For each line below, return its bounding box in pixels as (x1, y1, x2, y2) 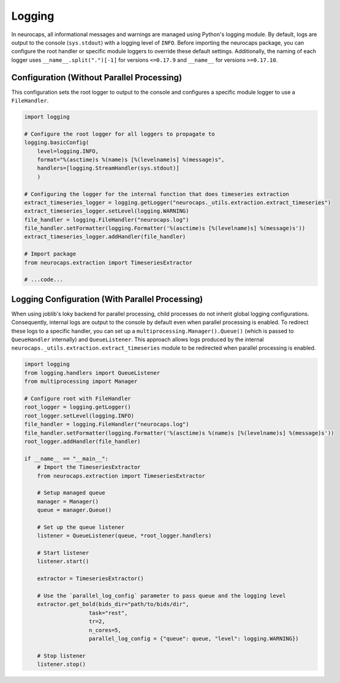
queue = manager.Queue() (37, 507, 112, 514)
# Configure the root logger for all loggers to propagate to (24, 130, 215, 137)
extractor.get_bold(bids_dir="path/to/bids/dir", (37, 601, 189, 608)
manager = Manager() (37, 498, 99, 505)
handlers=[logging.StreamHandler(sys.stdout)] (37, 165, 180, 172)
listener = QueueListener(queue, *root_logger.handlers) (37, 532, 212, 539)
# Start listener (37, 549, 89, 557)
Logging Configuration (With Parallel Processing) (11, 294, 203, 304)
